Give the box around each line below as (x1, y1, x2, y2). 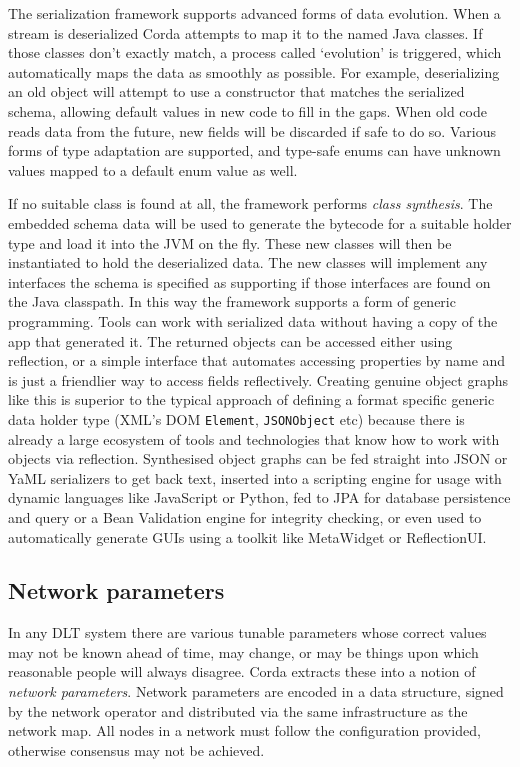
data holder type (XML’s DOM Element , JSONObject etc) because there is (8, 408, 465, 429)
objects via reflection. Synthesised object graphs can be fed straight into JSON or (8, 448, 508, 469)
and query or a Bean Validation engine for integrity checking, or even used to (8, 506, 482, 527)
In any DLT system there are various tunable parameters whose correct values (8, 622, 487, 643)
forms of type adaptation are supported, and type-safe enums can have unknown (8, 140, 501, 161)
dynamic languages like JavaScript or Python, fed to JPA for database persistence (8, 487, 511, 508)
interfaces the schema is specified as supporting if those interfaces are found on (8, 271, 491, 292)
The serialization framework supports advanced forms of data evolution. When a (8, 3, 501, 23)
